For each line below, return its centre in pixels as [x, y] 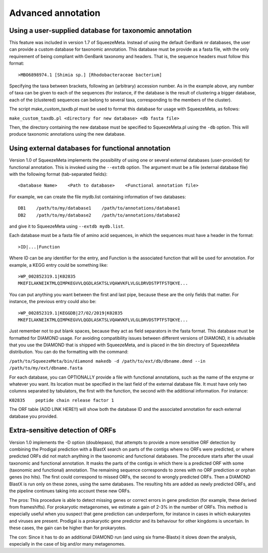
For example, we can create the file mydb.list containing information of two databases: [98, 197]
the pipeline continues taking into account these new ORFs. [70, 491]
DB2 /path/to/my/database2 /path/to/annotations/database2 [99, 215]
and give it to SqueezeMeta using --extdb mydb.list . [67, 226]
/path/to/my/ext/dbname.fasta [46, 368]
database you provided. [33, 416]
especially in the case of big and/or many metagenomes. [67, 544]
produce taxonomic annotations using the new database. [67, 134]
